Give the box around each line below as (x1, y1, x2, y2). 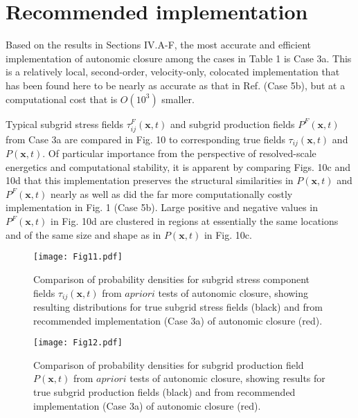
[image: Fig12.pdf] (33, 338, 123, 348)
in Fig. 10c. (204, 227, 252, 242)
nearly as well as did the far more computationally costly (51, 186, 293, 201)
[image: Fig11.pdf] (33, 252, 123, 262)
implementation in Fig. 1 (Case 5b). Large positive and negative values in (6, 200, 318, 215)
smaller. (161, 91, 195, 106)
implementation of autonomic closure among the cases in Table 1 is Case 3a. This (6, 51, 352, 65)
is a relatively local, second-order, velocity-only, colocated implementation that (6, 64, 340, 79)
